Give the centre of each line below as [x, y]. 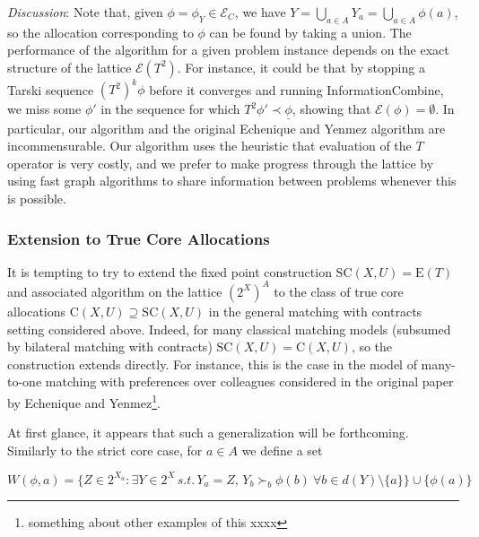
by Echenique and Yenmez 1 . [84, 401]
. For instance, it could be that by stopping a [301, 67]
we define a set [282, 450]
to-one [25, 381]
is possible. [37, 199]
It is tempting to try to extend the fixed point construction [170, 271]
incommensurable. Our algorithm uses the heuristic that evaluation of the [209, 146]
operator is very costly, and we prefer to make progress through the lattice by [221, 163]
